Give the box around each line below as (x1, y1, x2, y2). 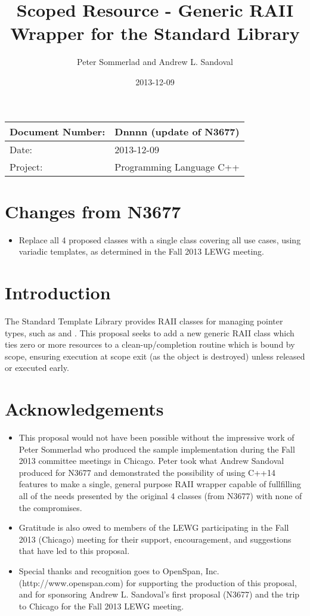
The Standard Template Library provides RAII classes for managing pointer (5, 314, 283, 327)
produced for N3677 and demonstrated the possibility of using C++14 (18, 466, 275, 478)
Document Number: (10, 124, 106, 138)
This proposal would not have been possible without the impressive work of (18, 431, 294, 444)
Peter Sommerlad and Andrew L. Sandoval (77, 55, 233, 68)
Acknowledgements (5, 397, 164, 421)
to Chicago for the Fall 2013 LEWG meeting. (18, 599, 184, 612)
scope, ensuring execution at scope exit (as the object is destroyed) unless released (5, 349, 305, 362)
